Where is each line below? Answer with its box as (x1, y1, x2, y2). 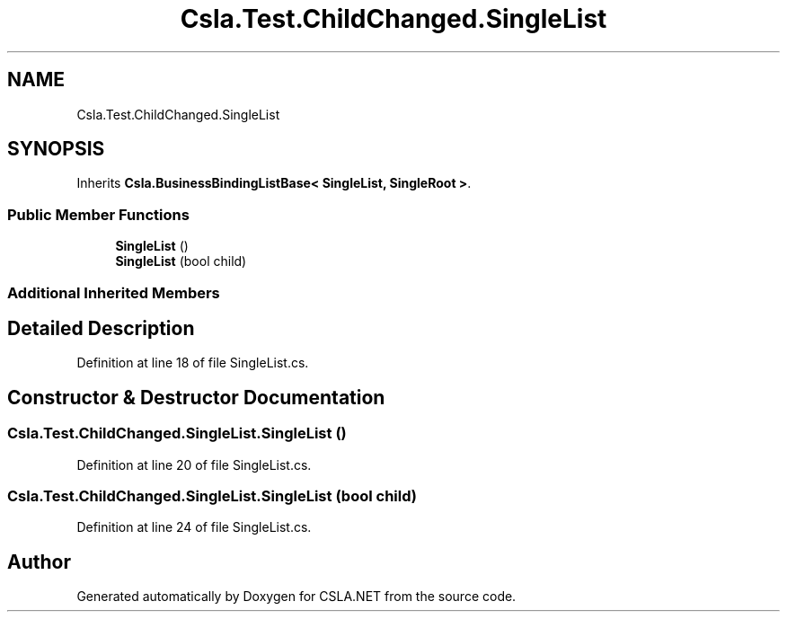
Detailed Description (7, 316, 195, 340)
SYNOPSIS (7, 137, 105, 161)
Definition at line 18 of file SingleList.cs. (76, 355, 309, 371)
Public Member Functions (7, 205, 190, 224)
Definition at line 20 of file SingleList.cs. (76, 456, 312, 473)
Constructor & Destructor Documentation (7, 385, 385, 409)
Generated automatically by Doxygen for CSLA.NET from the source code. (76, 588, 517, 605)
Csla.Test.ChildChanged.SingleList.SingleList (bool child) (7, 487, 417, 505)
